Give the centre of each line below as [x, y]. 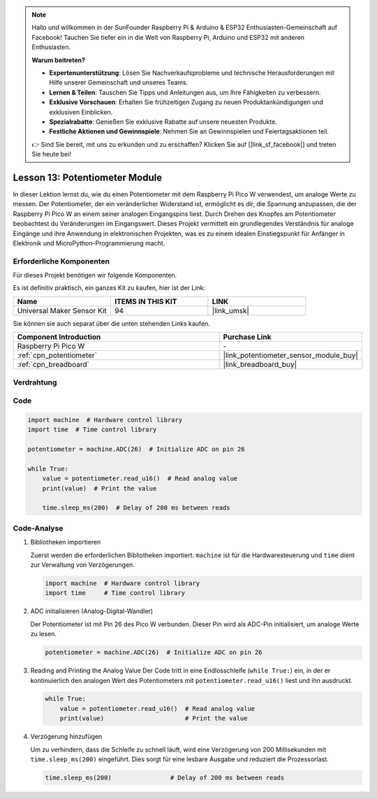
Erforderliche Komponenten [61, 261]
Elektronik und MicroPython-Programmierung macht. [89, 243]
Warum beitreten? [59, 60]
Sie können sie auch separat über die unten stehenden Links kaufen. [112, 323]
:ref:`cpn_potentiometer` [57, 355]
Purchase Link [247, 337]
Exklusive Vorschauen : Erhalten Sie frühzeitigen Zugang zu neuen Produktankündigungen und [186, 102]
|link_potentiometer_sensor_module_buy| [291, 355]
